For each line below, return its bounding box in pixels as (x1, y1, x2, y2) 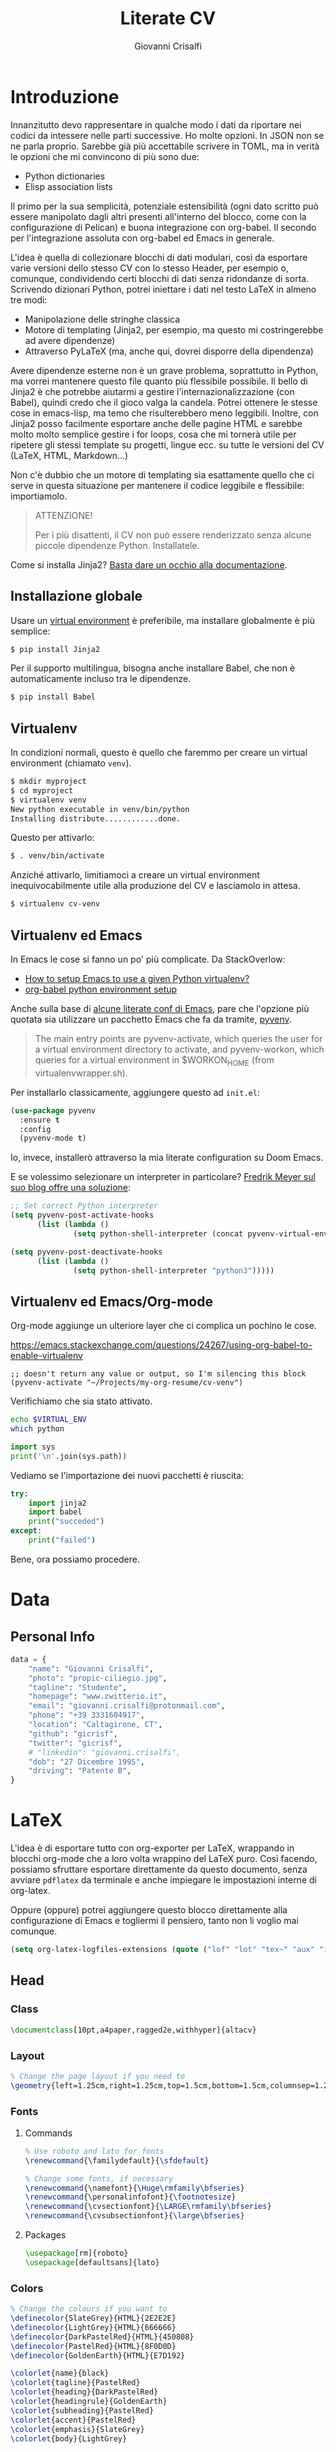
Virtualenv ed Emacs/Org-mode (10, 1293, 213, 1310)
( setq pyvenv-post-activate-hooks (10, 1210, 155, 1221)
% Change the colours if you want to (10, 2304, 168, 2314)
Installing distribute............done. (10, 813, 182, 824)
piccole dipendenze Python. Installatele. (34, 539, 200, 551)
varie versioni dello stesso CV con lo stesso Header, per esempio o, (10, 262, 289, 274)
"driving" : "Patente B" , (28, 1766, 132, 1776)
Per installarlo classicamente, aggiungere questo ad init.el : (10, 1086, 260, 1098)
